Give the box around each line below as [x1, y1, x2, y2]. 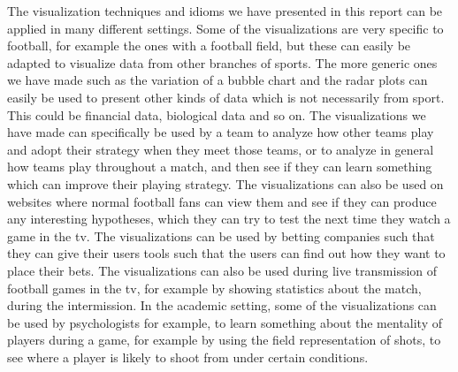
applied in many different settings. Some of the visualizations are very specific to [7, 19, 444, 37]
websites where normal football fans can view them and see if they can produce [7, 192, 437, 210]
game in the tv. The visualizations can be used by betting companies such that [7, 226, 435, 245]
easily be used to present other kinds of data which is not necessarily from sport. [7, 87, 445, 106]
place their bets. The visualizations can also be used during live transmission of [7, 261, 438, 279]
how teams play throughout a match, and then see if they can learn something [7, 157, 432, 176]
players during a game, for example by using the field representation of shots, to [7, 330, 441, 349]
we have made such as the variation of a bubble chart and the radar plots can [7, 71, 428, 89]
